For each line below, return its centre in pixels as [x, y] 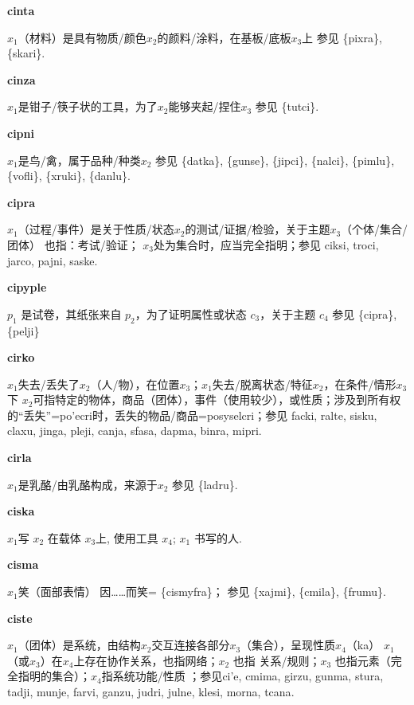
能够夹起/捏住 [205, 106]
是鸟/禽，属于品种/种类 [79, 160]
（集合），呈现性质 [288, 645]
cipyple [27, 287]
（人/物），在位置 [135, 384]
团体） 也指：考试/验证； [73, 244]
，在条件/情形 [360, 384]
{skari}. [26, 53]
